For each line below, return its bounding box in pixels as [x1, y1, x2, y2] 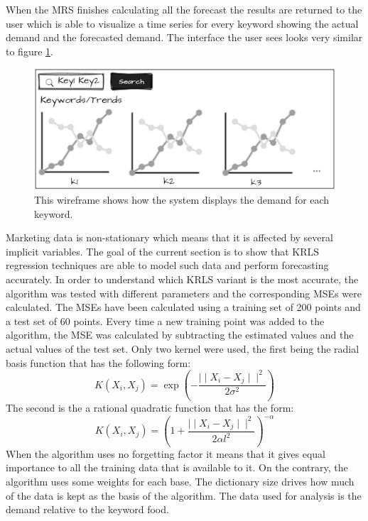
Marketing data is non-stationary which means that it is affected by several [6, 230, 333, 245]
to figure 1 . [6, 43, 53, 58]
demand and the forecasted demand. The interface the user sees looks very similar [6, 30, 363, 45]
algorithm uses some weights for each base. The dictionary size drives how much [6, 474, 355, 489]
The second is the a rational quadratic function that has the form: [6, 400, 294, 415]
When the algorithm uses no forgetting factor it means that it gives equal [6, 446, 325, 461]
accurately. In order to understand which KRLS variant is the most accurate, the [6, 271, 359, 286]
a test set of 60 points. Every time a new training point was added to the [6, 313, 325, 328]
